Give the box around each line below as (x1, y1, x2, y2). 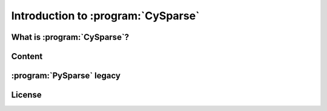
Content (11, 51, 43, 62)
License (11, 90, 42, 100)
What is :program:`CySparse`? (11, 32, 130, 42)
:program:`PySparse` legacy (11, 71, 121, 81)
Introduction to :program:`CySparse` (11, 9, 200, 22)
